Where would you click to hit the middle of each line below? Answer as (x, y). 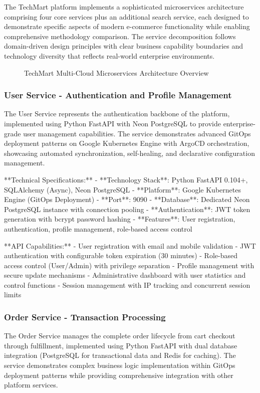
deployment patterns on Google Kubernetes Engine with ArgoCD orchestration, (127, 143)
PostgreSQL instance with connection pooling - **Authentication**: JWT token (127, 209)
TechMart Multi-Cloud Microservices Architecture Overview (116, 72)
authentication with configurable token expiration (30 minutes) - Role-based (121, 255)
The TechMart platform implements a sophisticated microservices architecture (124, 7)
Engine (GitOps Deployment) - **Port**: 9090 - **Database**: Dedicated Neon (127, 199)
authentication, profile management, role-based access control (98, 228)
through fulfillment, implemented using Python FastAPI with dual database (121, 345)
